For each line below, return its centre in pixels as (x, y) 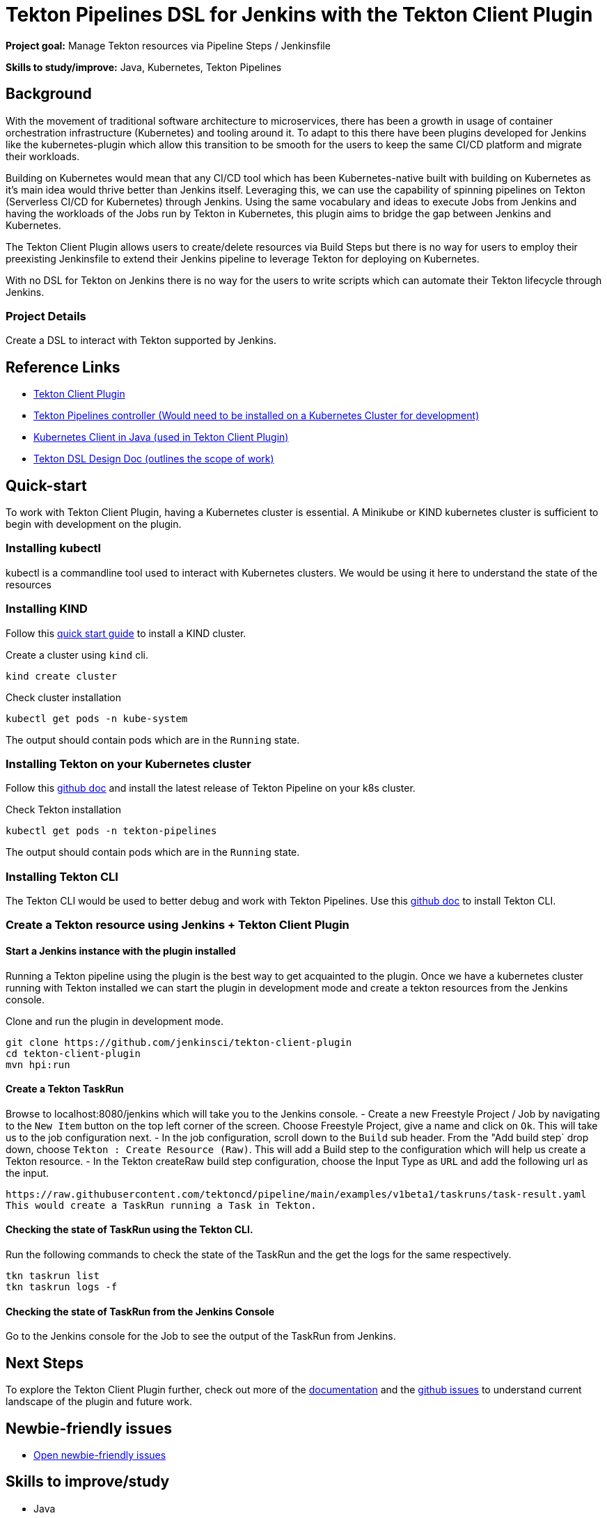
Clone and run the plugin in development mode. (115, 1021)
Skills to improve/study (88, 1482)
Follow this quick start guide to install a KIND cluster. (126, 633)
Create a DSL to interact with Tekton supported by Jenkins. (141, 341)
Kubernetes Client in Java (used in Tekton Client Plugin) (161, 437)
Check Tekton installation (63, 810)
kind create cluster (62, 676)
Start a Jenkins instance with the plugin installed (121, 951)
